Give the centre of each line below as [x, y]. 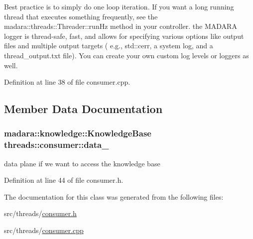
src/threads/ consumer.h [40, 213]
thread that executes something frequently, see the [81, 16]
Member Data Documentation [83, 109]
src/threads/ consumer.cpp [44, 230]
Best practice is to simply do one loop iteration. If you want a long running [119, 6]
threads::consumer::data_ [57, 145]
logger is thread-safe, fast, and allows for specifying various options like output [124, 36]
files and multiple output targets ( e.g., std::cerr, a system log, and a [109, 46]
